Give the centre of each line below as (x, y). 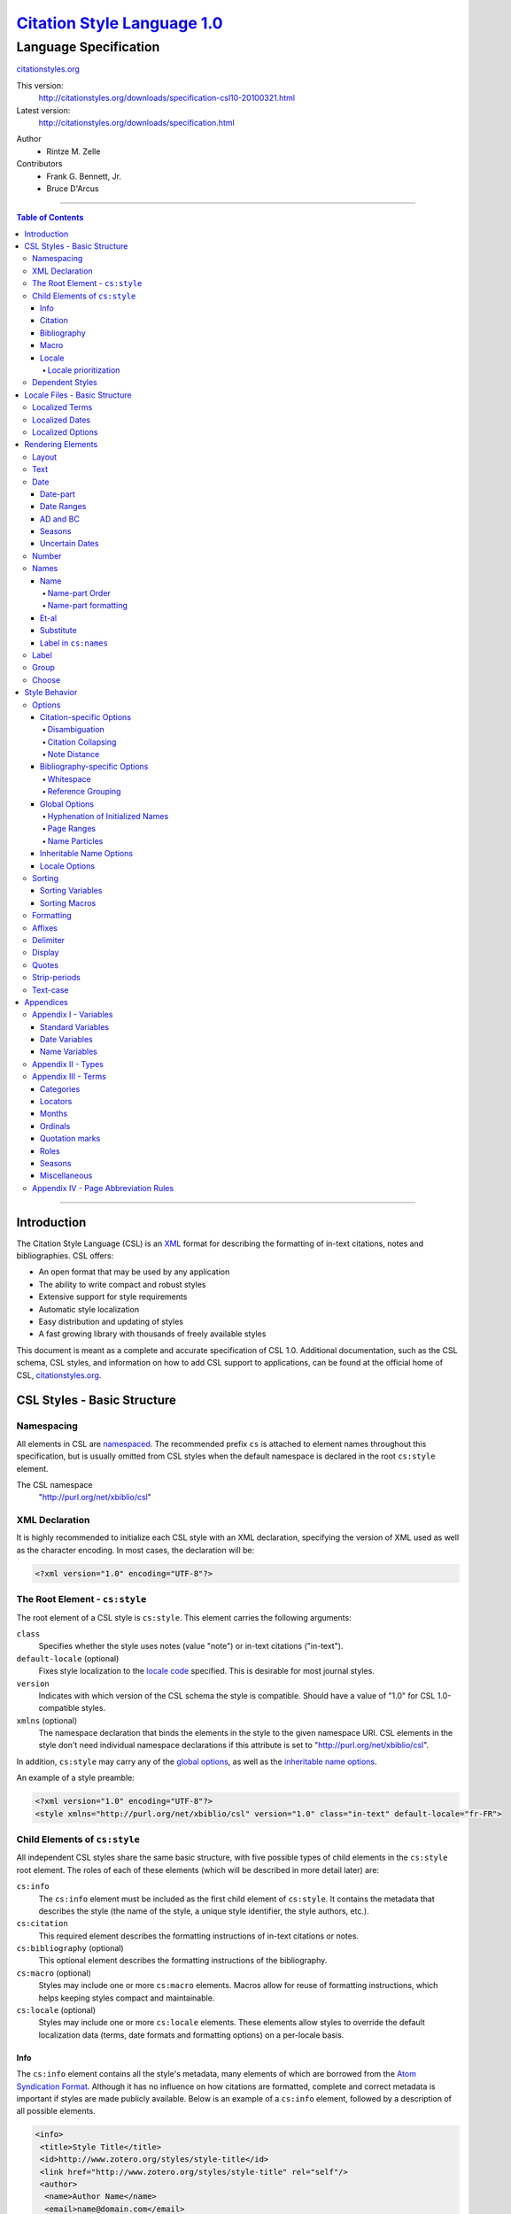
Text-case (51, 990)
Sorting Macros (68, 902)
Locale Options (68, 866)
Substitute (58, 631)
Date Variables (66, 1040)
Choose (46, 680)
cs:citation (42, 1924)
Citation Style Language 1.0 (120, 23)
